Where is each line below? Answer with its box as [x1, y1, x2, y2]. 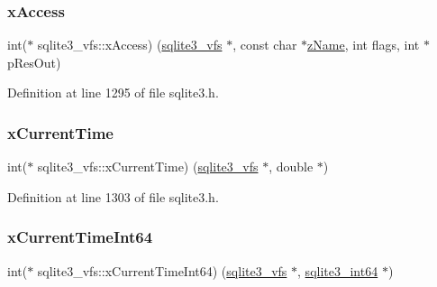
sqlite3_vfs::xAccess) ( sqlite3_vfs [37, 35, 223, 54]
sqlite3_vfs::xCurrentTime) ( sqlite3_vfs [37, 157, 259, 176]
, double [269, 157, 314, 176]
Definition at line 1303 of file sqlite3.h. [7, 187, 219, 206]
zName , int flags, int [307, 35, 420, 54]
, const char [232, 35, 297, 54]
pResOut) [7, 52, 61, 71]
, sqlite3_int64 [297, 261, 378, 280]
